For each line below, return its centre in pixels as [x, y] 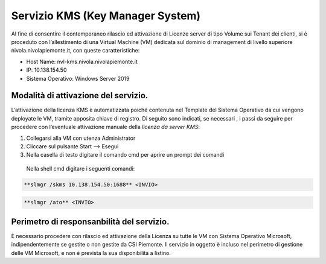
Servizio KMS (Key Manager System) [106, 16]
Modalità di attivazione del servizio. [80, 96]
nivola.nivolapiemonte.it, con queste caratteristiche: [75, 51]
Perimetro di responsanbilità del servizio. [90, 222]
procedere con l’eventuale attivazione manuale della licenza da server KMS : [106, 127]
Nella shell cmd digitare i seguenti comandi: [81, 168]
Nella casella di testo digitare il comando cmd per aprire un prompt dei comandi [125, 155]
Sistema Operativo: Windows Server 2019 [78, 78]
